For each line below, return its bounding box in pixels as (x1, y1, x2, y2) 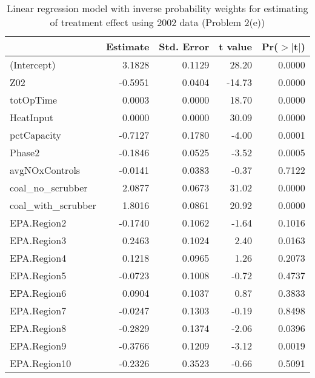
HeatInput (10, 110, 54, 124)
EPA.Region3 (10, 233, 67, 247)
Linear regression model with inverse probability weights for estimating (7, 1, 308, 15)
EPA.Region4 (10, 251, 67, 265)
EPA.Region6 (10, 286, 67, 300)
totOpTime (10, 93, 58, 107)
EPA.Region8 (10, 321, 67, 335)
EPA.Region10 (10, 356, 71, 370)
